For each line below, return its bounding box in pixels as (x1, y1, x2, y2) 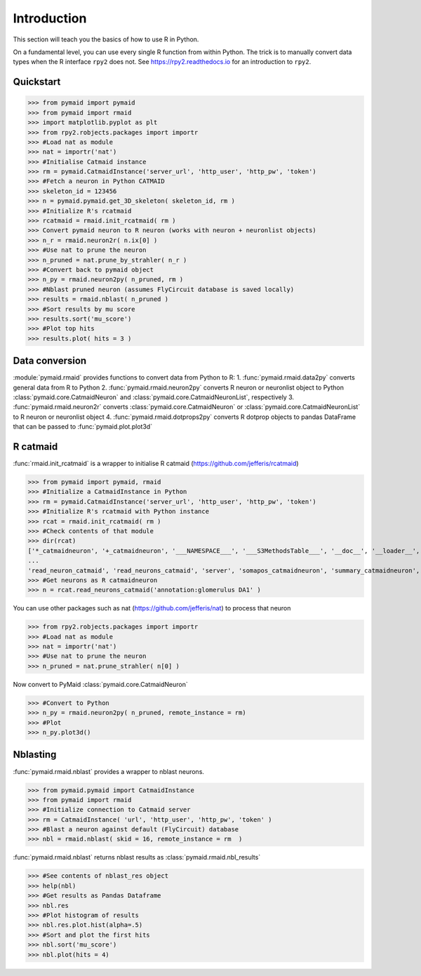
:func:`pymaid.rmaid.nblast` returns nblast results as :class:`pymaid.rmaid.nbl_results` (13, 853, 261, 862)
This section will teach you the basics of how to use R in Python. (13, 35, 199, 44)
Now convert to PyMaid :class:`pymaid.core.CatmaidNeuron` (13, 680, 189, 688)
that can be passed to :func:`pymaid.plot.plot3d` (13, 422, 153, 431)
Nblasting (13, 749, 57, 761)
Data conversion (13, 355, 87, 367)
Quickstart (13, 76, 61, 88)
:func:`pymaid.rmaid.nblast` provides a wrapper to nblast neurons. (13, 767, 205, 775)
